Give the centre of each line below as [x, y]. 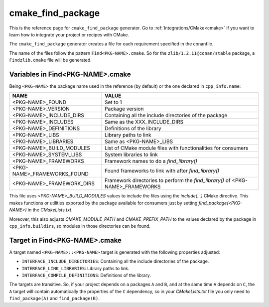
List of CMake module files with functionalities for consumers [177, 148]
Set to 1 [113, 102]
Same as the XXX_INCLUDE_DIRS [144, 122]
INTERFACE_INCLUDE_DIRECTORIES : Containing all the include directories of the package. [115, 261]
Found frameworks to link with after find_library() [162, 171]
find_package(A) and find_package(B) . [54, 299]
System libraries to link [131, 154]
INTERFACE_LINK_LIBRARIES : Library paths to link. [75, 268]
